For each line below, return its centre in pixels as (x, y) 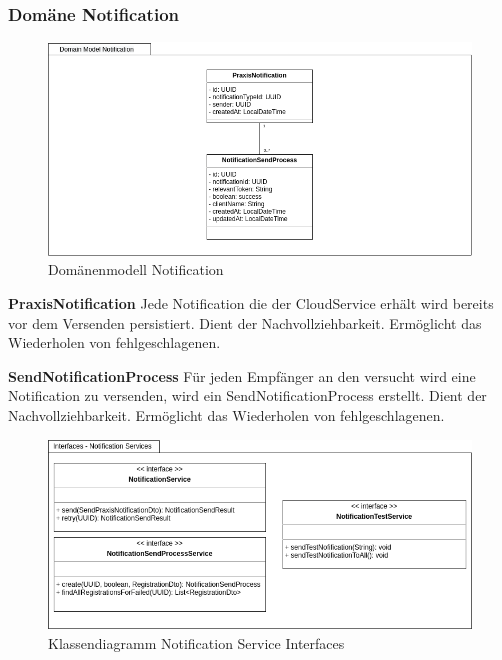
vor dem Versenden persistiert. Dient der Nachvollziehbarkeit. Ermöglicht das (245, 322)
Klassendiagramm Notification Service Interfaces (196, 642)
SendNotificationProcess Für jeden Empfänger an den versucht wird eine (242, 375)
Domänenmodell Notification (136, 269)
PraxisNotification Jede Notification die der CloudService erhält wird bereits (251, 302)
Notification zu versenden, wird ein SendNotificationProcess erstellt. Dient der (247, 395)
